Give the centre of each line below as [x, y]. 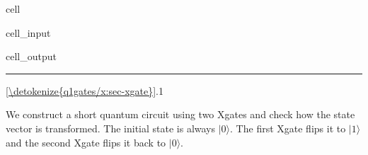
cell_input [28, 32]
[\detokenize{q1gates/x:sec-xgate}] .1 [85, 90]
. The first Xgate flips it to [288, 128]
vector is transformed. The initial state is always [111, 128]
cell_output [31, 56]
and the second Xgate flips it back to [86, 142]
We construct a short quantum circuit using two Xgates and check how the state [180, 114]
